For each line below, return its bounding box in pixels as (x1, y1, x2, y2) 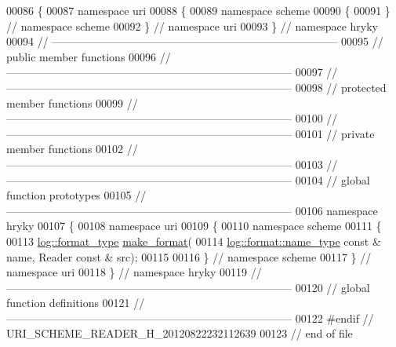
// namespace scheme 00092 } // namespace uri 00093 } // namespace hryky (6, 17, 378, 34)
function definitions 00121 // (6, 294, 145, 311)
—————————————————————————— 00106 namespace (6, 202, 378, 218)
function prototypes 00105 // (6, 187, 147, 203)
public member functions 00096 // (6, 48, 171, 64)
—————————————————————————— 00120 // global (6, 279, 370, 295)
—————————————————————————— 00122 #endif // (6, 309, 374, 326)
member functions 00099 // (6, 94, 138, 111)
